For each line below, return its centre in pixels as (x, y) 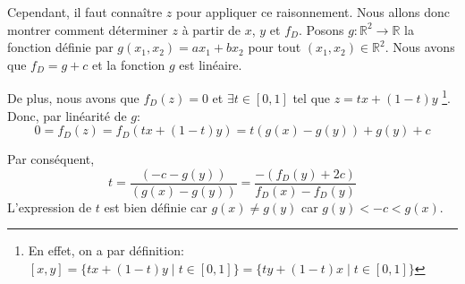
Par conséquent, (51, 159)
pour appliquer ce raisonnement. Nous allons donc (313, 12)
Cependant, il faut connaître (85, 12)
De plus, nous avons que (73, 98)
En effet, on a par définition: (106, 250)
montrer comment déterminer (88, 29)
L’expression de (50, 207)
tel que (312, 98)
